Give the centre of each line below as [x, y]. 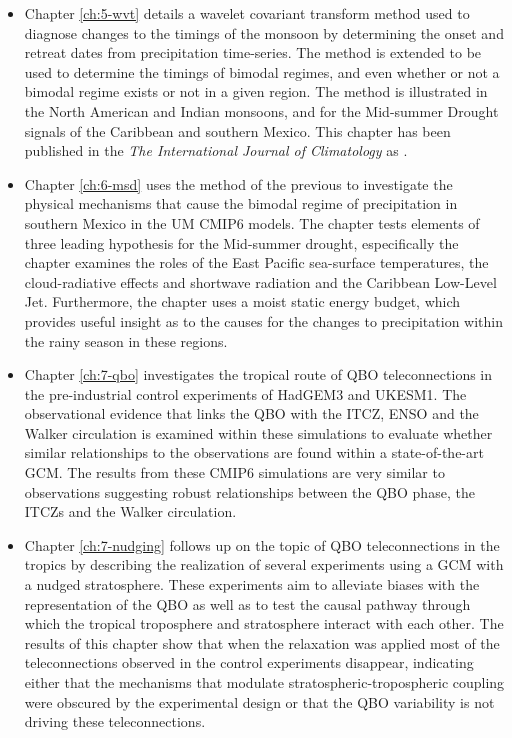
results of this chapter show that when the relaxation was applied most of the [262, 642]
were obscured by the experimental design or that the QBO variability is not [259, 701]
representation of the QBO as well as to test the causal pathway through [247, 603]
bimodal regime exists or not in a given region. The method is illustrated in [256, 91]
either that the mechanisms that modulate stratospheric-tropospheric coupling [264, 682]
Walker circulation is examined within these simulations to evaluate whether [258, 432]
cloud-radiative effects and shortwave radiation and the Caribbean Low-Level [260, 281]
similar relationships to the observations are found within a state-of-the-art [254, 452]
